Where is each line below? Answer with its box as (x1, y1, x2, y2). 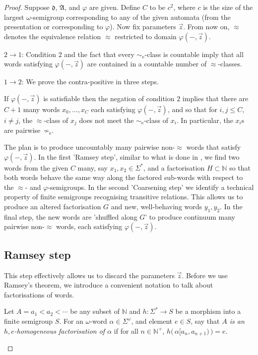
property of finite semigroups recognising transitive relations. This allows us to (4, 191, 243, 202)
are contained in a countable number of (87, 59, 207, 69)
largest (4, 11, 24, 22)
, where (173, 2, 195, 12)
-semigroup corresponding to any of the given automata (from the (30, 11, 231, 22)
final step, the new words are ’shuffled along (4, 211, 137, 222)
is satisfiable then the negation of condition (43, 93, 175, 103)
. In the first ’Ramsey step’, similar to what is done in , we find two (34, 151, 240, 162)
